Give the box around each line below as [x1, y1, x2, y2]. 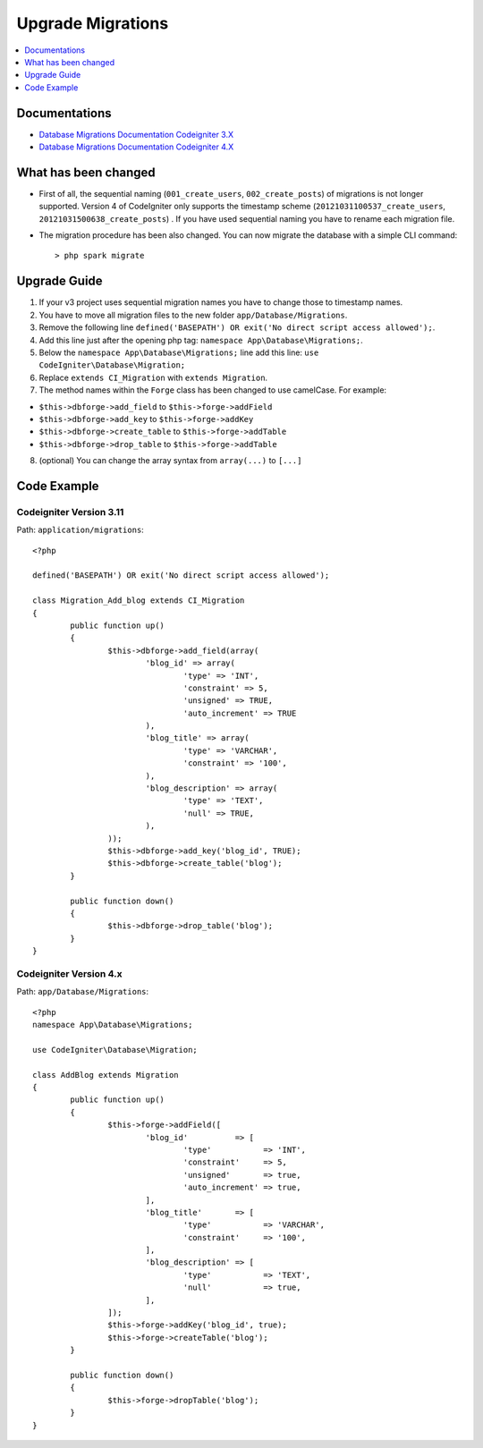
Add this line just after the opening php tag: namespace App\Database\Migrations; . [38, 334, 364, 345]
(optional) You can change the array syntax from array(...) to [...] [38, 455, 302, 466]
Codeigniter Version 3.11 [16, 505, 124, 518]
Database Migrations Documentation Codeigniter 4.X [38, 141, 234, 152]
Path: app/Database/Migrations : [16, 987, 149, 997]
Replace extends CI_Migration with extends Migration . [38, 372, 268, 383]
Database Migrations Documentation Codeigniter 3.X [38, 129, 234, 140]
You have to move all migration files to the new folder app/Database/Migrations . [38, 309, 348, 320]
